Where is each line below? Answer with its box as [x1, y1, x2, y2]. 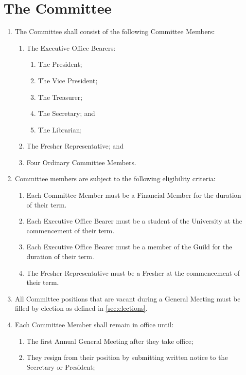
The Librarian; [38, 124, 82, 134]
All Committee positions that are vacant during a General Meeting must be [15, 293, 241, 303]
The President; [38, 59, 82, 69]
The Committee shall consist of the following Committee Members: [15, 26, 215, 37]
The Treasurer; [38, 92, 83, 102]
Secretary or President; [26, 361, 95, 372]
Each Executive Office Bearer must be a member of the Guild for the [26, 242, 232, 252]
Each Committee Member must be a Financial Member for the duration [26, 190, 241, 200]
